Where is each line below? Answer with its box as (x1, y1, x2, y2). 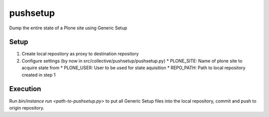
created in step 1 (21, 72, 56, 78)
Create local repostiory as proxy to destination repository (21, 51, 139, 57)
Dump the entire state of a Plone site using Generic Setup (9, 25, 128, 31)
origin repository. (9, 105, 44, 111)
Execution (9, 85, 41, 93)
